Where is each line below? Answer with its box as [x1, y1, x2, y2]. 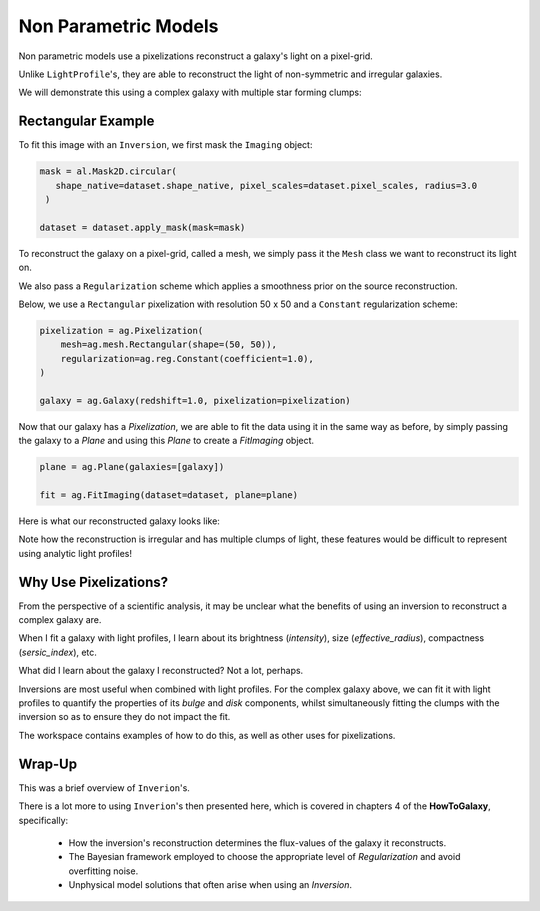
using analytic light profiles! [18, 547, 132, 559]
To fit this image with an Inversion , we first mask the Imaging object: [18, 139, 313, 151]
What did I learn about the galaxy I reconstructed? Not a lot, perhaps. [18, 665, 304, 677]
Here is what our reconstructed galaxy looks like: [18, 515, 220, 527]
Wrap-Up [18, 755, 78, 772]
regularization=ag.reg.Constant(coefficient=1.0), [60, 353, 314, 364]
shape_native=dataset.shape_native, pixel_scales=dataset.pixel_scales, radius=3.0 [55, 180, 478, 191]
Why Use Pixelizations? [18, 573, 169, 590]
